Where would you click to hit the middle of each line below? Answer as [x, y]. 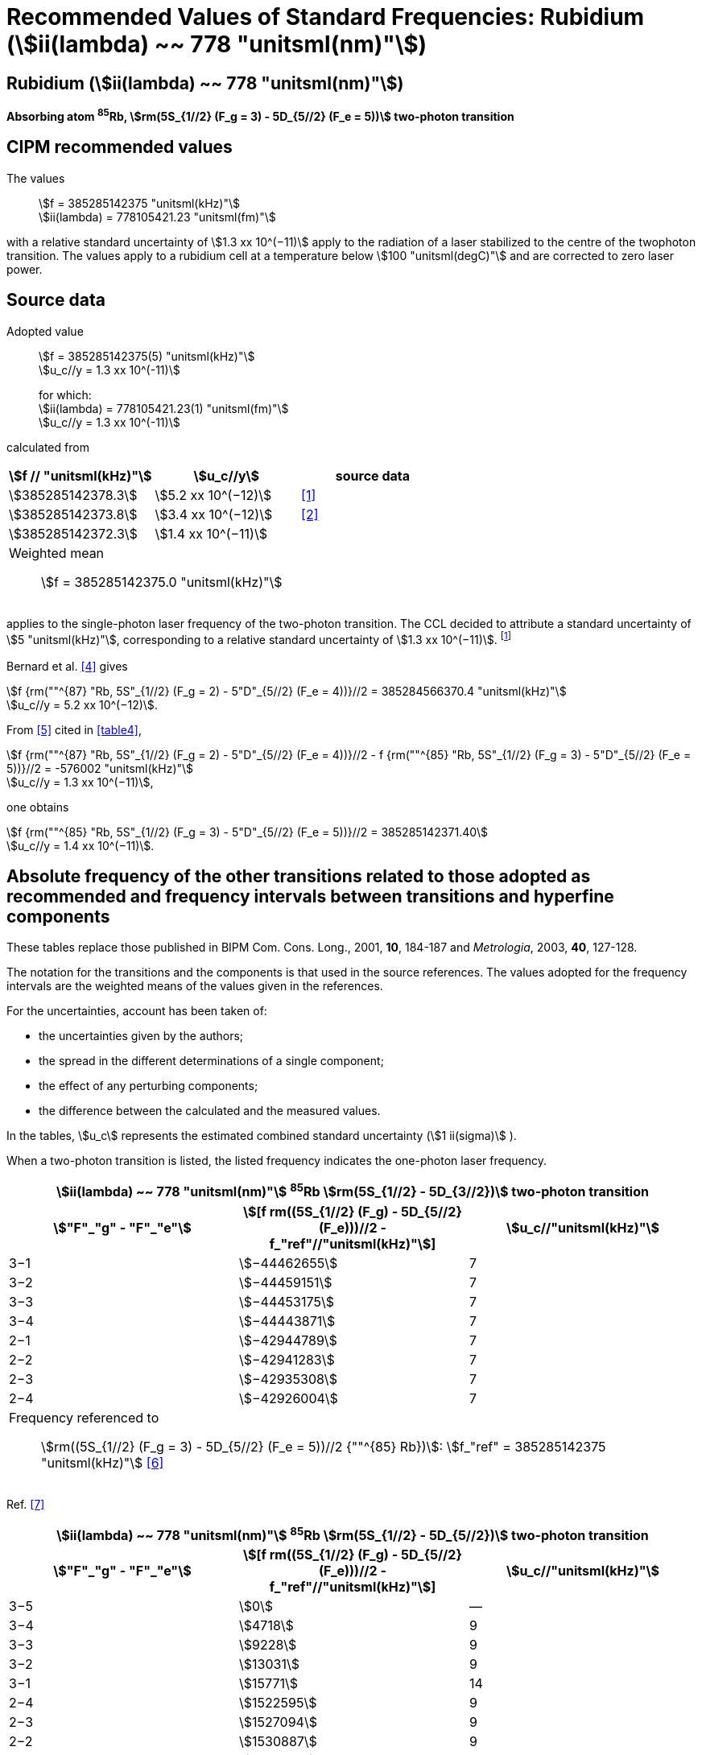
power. [25, 269]
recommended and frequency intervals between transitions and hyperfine [310, 896]
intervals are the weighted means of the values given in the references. [195, 986]
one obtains [38, 807]
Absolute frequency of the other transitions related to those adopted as [299, 876]
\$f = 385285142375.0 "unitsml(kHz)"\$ [162, 582]
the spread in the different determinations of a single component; [211, 1061]
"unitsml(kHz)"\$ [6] [103, 1462]
